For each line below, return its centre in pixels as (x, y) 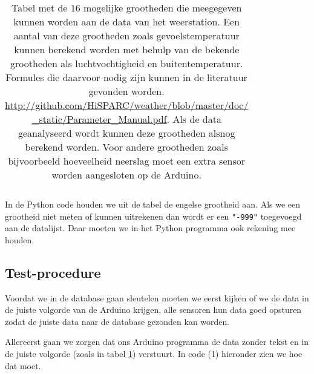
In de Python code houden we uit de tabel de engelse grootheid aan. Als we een (153, 204)
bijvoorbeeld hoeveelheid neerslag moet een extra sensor (126, 161)
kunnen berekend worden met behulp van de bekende (127, 49)
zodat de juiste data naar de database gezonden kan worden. (117, 321)
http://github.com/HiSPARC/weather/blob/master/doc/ (127, 105)
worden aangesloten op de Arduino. (126, 175)
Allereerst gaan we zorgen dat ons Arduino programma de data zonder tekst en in (157, 342)
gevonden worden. (126, 91)
